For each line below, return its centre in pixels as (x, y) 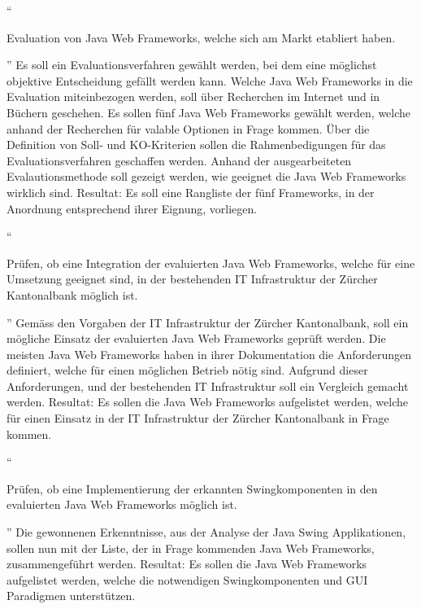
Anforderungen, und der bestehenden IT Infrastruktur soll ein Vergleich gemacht (208, 386)
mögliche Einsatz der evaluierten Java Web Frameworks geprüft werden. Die (196, 338)
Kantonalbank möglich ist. (72, 294)
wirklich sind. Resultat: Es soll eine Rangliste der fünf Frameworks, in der (191, 192)
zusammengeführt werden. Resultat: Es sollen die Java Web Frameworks (187, 564)
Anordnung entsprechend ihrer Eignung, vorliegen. (132, 208)
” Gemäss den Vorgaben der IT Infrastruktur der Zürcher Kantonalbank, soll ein (208, 322)
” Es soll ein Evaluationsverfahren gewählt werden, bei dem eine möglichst (192, 65)
